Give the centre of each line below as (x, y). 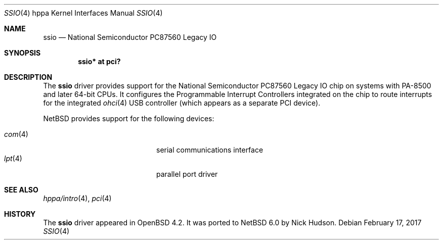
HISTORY (20, 214)
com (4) (16, 134)
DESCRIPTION (28, 77)
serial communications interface (210, 150)
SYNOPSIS (23, 53)
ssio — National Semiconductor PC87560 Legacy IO (130, 37)
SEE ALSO (21, 190)
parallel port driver (187, 174)
